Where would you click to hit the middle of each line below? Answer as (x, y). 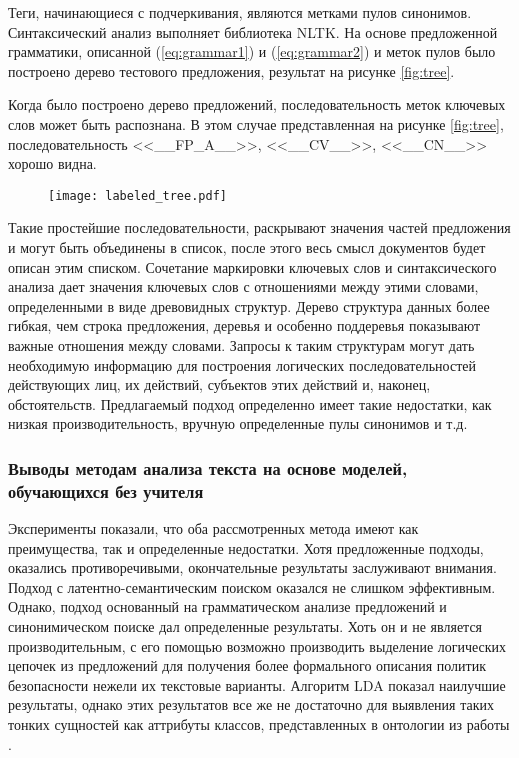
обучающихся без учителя (106, 490)
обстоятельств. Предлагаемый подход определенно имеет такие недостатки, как (250, 403)
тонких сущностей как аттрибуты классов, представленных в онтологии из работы (259, 724)
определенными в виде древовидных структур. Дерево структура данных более (249, 305)
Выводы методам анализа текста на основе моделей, (208, 467)
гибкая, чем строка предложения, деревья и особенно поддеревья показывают (244, 325)
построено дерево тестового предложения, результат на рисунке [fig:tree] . (231, 70)
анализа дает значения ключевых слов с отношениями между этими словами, (243, 286)
